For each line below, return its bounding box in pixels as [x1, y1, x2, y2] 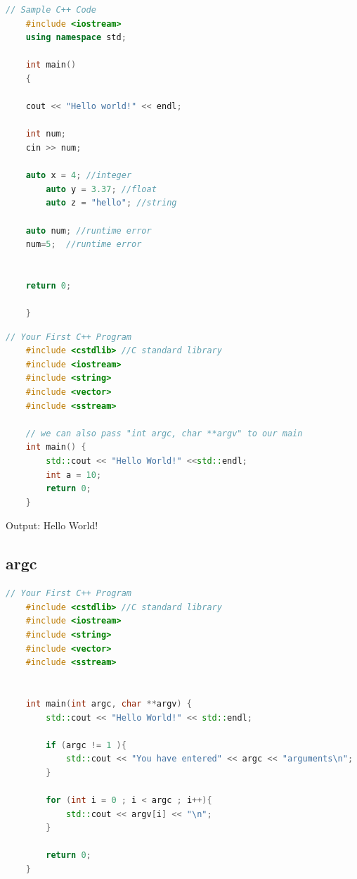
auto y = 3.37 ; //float [46, 184, 157, 194]
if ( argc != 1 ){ [46, 740, 126, 750]
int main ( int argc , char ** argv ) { [25, 698, 193, 709]
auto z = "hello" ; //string [46, 198, 177, 208]
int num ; [25, 129, 66, 139]
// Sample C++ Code [6, 5, 96, 15]
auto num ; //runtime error [25, 225, 152, 236]
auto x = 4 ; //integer [25, 170, 132, 181]
